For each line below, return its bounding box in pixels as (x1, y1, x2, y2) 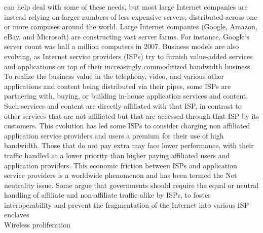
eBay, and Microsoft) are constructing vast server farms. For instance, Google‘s (4, 31, 249, 41)
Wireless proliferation (4, 219, 70, 230)
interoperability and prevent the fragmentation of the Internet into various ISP (4, 199, 249, 210)
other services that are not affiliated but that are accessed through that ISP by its (4, 110, 259, 121)
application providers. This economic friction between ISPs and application (4, 160, 237, 170)
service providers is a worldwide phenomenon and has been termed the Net (4, 170, 237, 180)
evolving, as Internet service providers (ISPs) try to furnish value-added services (4, 51, 253, 61)
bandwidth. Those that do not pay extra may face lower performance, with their (4, 140, 254, 151)
